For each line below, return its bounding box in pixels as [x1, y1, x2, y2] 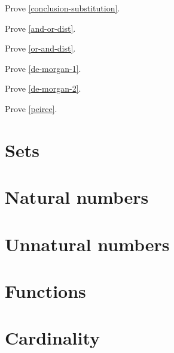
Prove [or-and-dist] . [5, 42, 76, 55]
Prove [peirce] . [5, 102, 57, 114]
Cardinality [5, 325, 100, 350]
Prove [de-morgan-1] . [5, 62, 81, 74]
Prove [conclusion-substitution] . [5, 2, 120, 14]
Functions [5, 278, 86, 303]
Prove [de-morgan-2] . [5, 82, 81, 95]
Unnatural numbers [5, 231, 170, 256]
